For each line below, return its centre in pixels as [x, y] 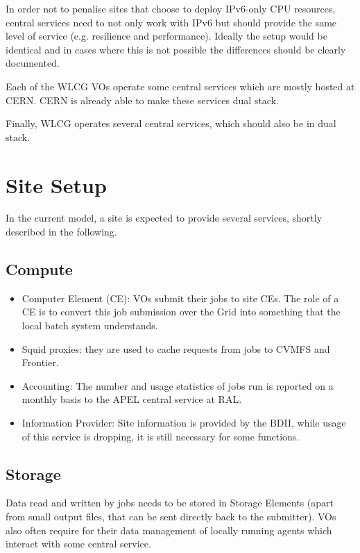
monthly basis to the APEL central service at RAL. [132, 399]
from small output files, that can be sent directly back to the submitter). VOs [171, 516]
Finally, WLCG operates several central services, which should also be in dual [171, 123]
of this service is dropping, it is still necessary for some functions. [161, 436]
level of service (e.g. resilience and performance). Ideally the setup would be [166, 36]
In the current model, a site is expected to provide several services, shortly [164, 218]
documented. [33, 63]
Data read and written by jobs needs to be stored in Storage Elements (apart [170, 503]
